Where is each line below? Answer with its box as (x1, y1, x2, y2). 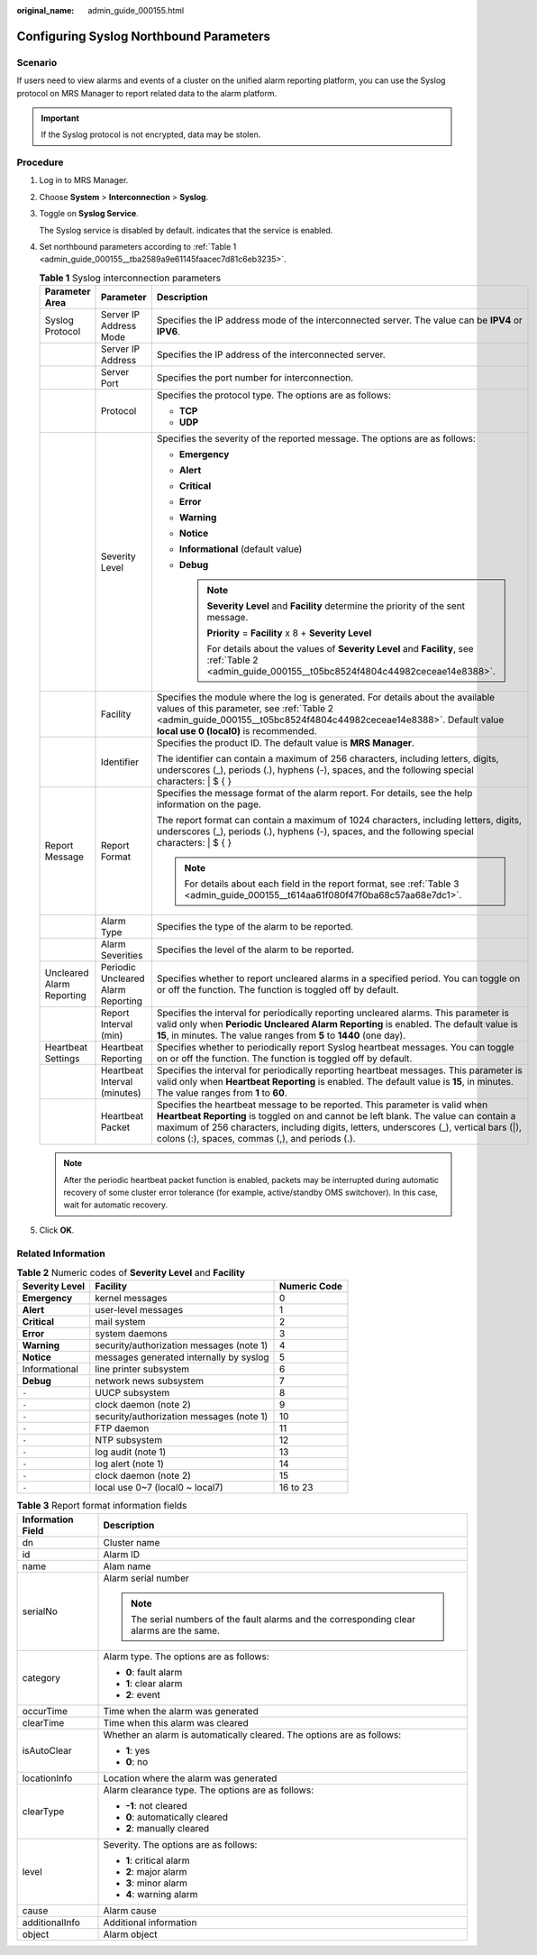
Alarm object (103, 1928, 158, 1941)
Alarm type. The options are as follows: (103, 1650, 269, 1663)
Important (41, 113, 80, 124)
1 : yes (125, 1744, 150, 1757)
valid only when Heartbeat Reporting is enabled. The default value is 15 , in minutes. (156, 1076, 514, 1088)
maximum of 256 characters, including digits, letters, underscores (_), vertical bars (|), (156, 1121, 523, 1134)
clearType (22, 1804, 65, 1817)
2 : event (125, 1688, 161, 1701)
